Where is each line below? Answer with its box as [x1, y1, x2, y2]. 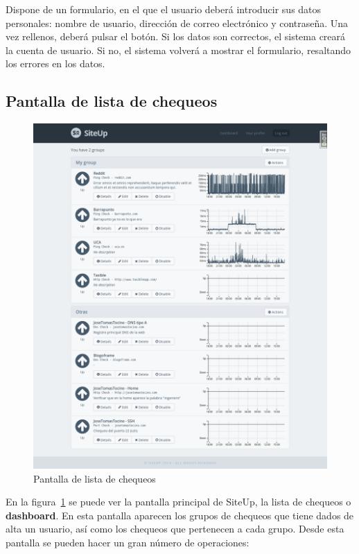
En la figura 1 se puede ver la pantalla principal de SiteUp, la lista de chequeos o [6, 494, 351, 509]
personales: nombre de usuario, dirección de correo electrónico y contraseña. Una [6, 15, 349, 30]
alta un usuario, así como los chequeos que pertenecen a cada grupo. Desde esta [6, 521, 344, 536]
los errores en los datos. [6, 56, 105, 71]
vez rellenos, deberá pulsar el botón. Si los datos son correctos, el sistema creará [6, 29, 346, 44]
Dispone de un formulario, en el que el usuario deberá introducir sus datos [6, 2, 322, 16]
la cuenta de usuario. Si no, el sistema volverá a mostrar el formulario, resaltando [6, 42, 351, 57]
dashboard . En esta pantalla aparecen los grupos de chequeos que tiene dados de [6, 508, 354, 522]
